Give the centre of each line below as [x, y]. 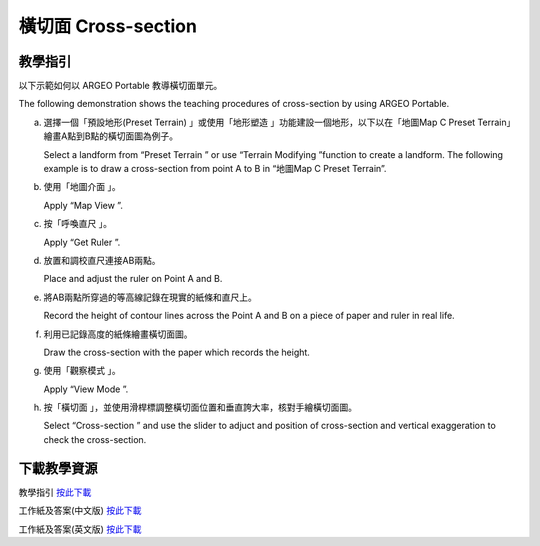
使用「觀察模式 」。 [82, 371]
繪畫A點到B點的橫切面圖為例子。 [111, 136]
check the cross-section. [95, 439]
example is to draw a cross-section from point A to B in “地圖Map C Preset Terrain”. [215, 169]
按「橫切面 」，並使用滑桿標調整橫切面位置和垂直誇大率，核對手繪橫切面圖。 [200, 407]
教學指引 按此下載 [55, 492]
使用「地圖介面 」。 [82, 187]
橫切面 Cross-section [107, 26]
